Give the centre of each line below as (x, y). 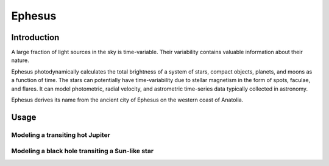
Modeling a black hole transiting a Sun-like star (83, 151)
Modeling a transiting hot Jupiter (61, 135)
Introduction (35, 37)
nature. (20, 60)
